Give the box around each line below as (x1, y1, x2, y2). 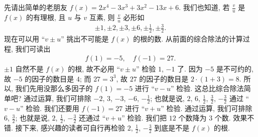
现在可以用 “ (4, 33, 45, 44)
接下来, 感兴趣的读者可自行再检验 (15, 122, 125, 133)
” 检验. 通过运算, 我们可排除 (161, 102, 252, 113)
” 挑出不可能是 (61, 33, 109, 44)
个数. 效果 (214, 112, 247, 123)
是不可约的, (216, 63, 253, 74)
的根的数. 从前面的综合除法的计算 (133, 33, 243, 44)
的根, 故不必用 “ (68, 63, 120, 74)
